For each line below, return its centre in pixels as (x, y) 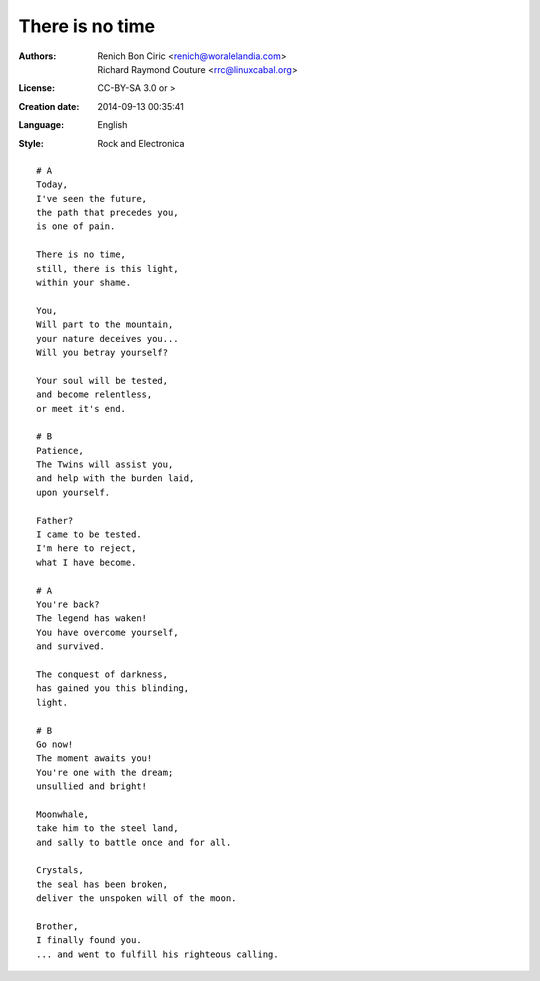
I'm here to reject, (86, 548)
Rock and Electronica (141, 143)
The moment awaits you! (94, 758)
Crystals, (60, 870)
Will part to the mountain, (105, 324)
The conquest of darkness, (102, 674)
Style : (31, 143)
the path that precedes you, (107, 213)
